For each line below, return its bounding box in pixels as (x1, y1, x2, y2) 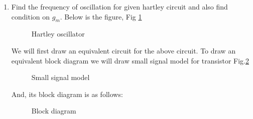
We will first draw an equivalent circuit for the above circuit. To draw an (11, 45, 236, 55)
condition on (11, 11, 50, 21)
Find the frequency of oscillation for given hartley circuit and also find (11, 1, 228, 11)
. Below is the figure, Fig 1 (60, 11, 142, 21)
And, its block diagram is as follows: (11, 88, 123, 99)
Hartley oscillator (31, 28, 85, 39)
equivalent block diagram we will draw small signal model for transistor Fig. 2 (11, 55, 249, 65)
